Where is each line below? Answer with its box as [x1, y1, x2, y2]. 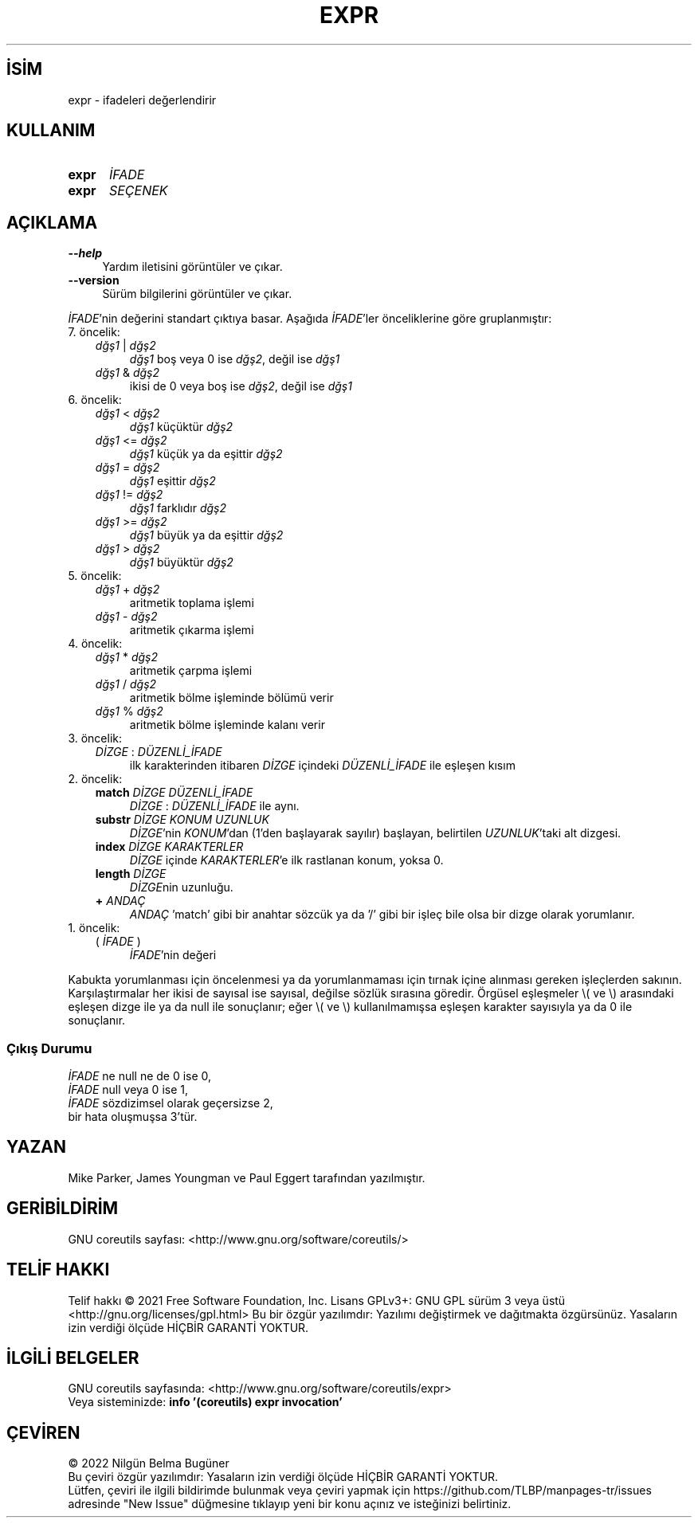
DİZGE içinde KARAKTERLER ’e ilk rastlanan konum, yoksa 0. [129, 853, 444, 868]
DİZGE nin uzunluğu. [129, 880, 233, 895]
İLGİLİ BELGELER [6, 1347, 139, 1368]
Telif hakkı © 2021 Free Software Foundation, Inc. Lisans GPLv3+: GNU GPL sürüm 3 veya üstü [68, 1293, 566, 1307]
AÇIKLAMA [6, 212, 98, 233]
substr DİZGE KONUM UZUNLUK [95, 813, 269, 827]
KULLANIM [6, 120, 96, 141]
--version [68, 273, 120, 288]
